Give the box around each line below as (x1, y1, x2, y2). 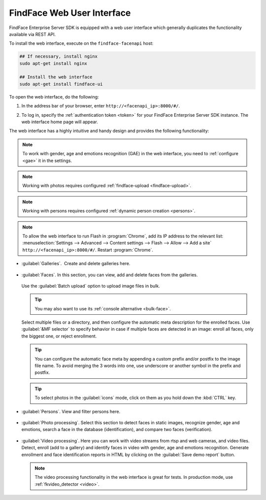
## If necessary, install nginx (19, 54, 98, 59)
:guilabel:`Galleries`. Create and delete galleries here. (21, 261, 131, 267)
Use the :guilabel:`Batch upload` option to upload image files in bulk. (21, 283, 160, 289)
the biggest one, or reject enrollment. (21, 333, 97, 339)
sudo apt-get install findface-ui (19, 81, 103, 87)
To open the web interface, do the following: (9, 94, 99, 100)
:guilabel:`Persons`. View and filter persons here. (21, 408, 121, 414)
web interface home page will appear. (21, 119, 99, 125)
